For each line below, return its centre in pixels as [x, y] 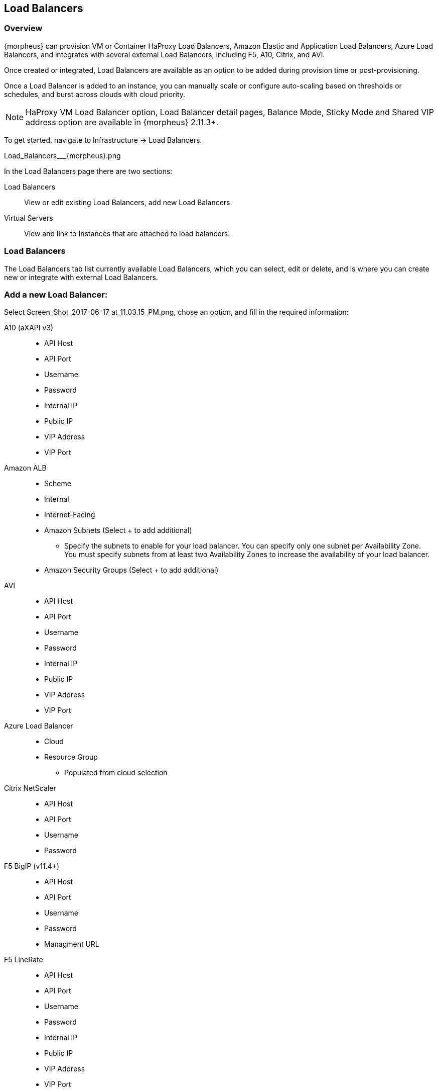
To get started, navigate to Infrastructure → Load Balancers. [103, 140]
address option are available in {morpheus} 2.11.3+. [122, 122]
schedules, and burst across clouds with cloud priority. [95, 94]
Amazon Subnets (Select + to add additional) [118, 530]
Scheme [58, 484]
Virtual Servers [29, 218]
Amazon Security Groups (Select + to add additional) [131, 570]
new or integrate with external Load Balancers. [81, 277]
